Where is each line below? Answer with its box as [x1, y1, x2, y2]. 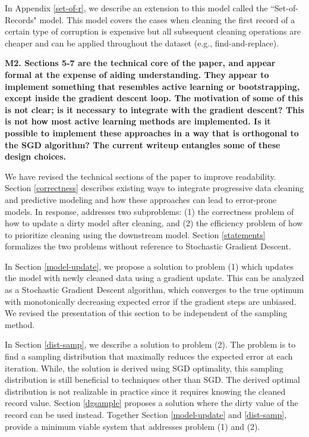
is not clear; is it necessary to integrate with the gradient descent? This [5, 103, 304, 116]
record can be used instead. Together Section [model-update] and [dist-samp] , [5, 408, 287, 420]
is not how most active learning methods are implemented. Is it [5, 115, 271, 127]
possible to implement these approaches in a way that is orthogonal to [5, 126, 299, 139]
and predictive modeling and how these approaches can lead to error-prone [5, 193, 277, 205]
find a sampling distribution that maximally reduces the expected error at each [5, 350, 293, 363]
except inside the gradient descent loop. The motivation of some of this [5, 92, 304, 104]
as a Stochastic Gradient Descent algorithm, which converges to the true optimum [5, 283, 304, 296]
